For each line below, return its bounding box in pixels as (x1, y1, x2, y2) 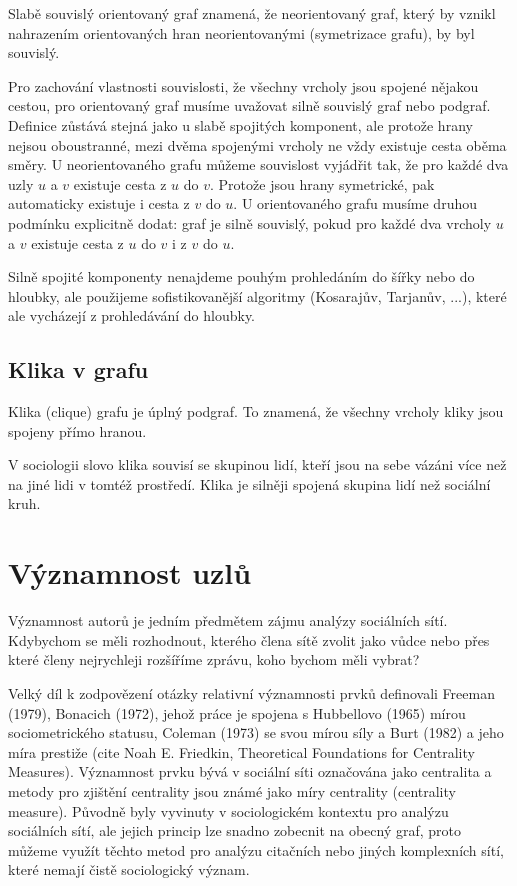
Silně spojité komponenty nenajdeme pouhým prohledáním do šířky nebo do (8, 266, 475, 287)
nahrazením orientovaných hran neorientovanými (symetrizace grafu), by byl (8, 22, 475, 43)
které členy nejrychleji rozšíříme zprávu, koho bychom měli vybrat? (8, 649, 420, 670)
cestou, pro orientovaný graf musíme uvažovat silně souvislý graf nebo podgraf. (8, 95, 491, 116)
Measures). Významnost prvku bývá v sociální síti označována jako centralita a (8, 761, 492, 782)
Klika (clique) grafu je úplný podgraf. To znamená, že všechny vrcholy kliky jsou (8, 401, 504, 422)
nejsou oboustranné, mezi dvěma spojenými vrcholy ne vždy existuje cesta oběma (8, 134, 507, 155)
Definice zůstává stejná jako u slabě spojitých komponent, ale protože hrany (8, 114, 473, 135)
